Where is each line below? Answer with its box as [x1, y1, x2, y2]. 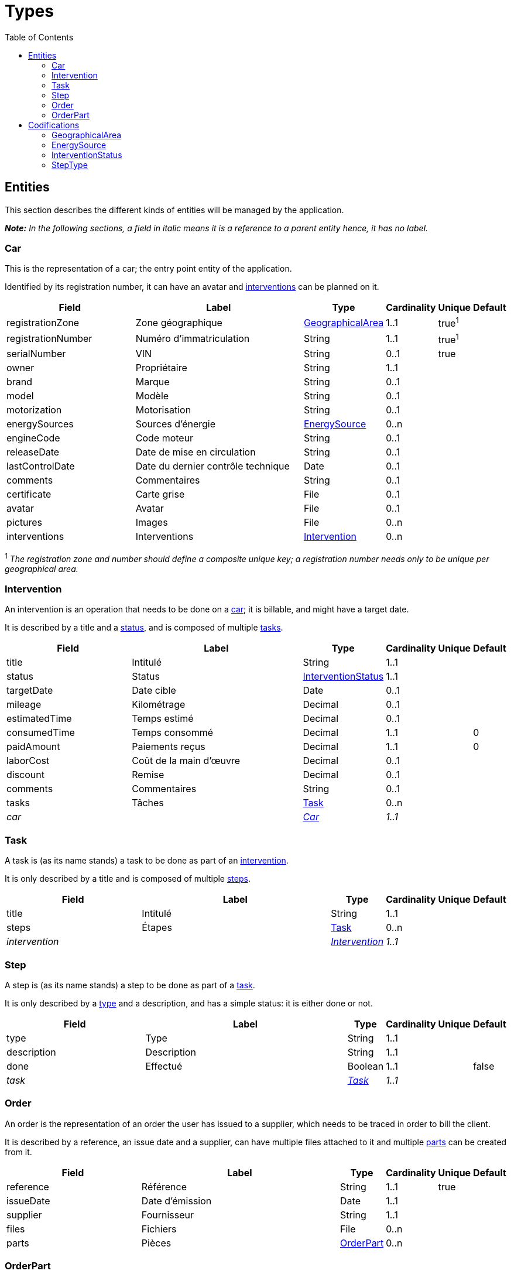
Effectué [145, 1060, 183, 1072]
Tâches [132, 797, 164, 809]
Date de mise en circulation [135, 446, 256, 458]
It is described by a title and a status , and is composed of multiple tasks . [5, 622, 283, 633]
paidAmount [6, 741, 60, 753]
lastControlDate [6, 460, 75, 472]
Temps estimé [132, 713, 194, 725]
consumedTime [6, 727, 75, 739]
